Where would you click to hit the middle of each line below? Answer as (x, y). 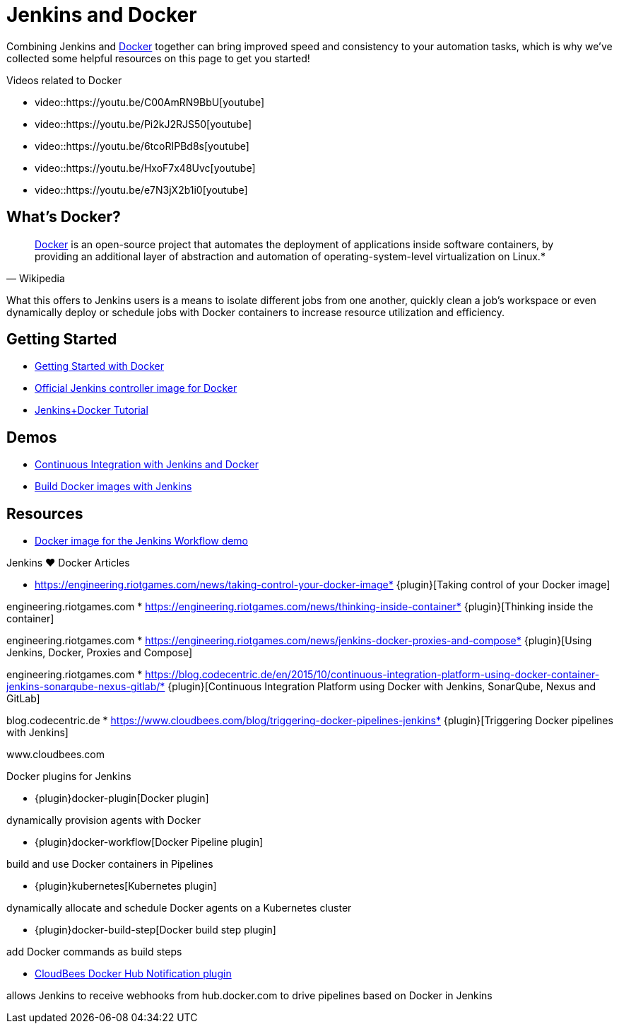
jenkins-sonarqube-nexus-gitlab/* (86, 687)
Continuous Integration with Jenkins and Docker (147, 465)
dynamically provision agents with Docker (104, 820)
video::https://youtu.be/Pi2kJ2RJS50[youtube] (143, 124)
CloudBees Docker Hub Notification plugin (133, 974)
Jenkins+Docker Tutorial (92, 410)
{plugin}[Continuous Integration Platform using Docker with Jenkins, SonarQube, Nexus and (382, 687)
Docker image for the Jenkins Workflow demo (142, 541)
